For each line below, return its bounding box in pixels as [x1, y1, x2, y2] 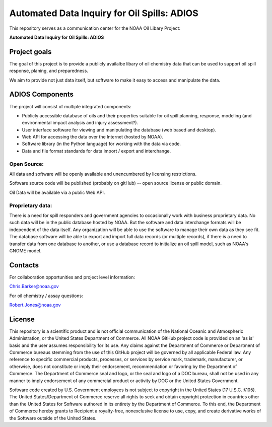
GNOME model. [9, 247, 42, 254]
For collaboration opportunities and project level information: [9, 274, 135, 280]
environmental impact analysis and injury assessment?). [22, 120, 139, 126]
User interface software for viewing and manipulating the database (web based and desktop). [22, 126, 217, 133]
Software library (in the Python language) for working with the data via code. [22, 141, 181, 147]
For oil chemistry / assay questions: [9, 293, 83, 299]
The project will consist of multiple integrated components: [9, 103, 132, 109]
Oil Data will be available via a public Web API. [9, 189, 105, 195]
